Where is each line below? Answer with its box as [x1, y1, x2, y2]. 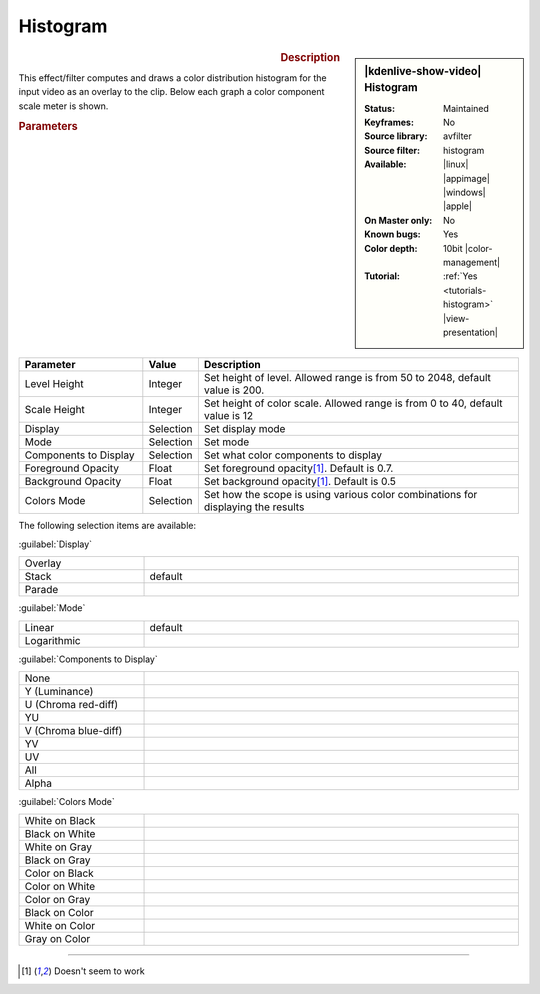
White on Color [24, 919, 96, 933]
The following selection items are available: [18, 520, 197, 532]
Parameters [18, 120, 79, 134]
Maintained [443, 102, 490, 114]
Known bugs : [364, 228, 422, 240]
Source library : [364, 130, 428, 142]
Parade [24, 583, 59, 597]
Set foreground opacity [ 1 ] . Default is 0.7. [203, 461, 394, 475]
